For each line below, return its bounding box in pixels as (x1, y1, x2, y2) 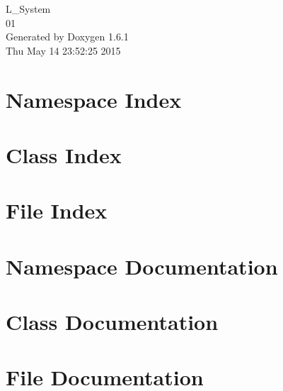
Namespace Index (6, 84, 182, 114)
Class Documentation (6, 307, 219, 336)
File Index (6, 196, 108, 225)
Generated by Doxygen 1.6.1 (6, 29, 129, 44)
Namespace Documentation (6, 251, 278, 280)
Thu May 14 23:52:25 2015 (6, 43, 121, 57)
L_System (6, 1, 51, 16)
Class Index (6, 140, 122, 169)
